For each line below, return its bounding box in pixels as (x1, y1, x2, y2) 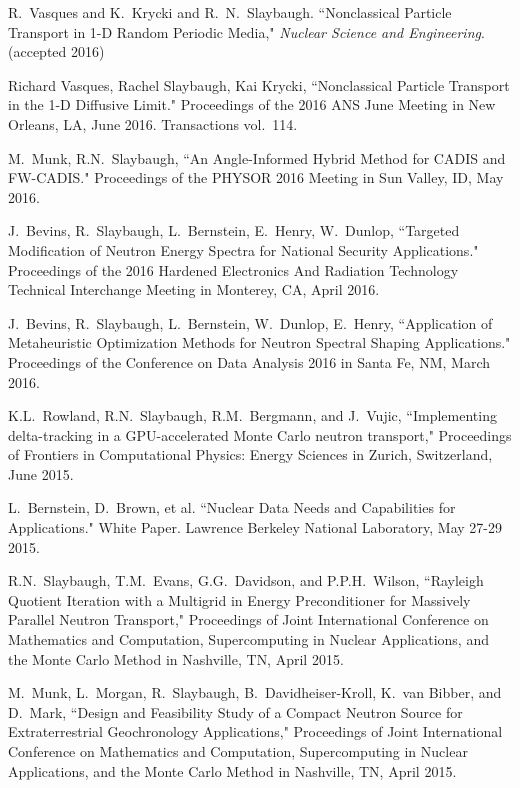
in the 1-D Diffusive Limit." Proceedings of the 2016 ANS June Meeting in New (8, 94, 496, 115)
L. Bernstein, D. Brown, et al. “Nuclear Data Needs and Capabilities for (8, 497, 456, 518)
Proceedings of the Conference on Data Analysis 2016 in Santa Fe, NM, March (8, 351, 490, 372)
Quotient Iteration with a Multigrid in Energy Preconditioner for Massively (8, 589, 471, 610)
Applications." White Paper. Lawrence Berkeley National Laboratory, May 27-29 (8, 517, 502, 538)
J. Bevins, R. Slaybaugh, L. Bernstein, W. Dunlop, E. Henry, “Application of (8, 312, 493, 333)
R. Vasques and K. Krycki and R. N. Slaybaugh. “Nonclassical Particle (8, 2, 452, 22)
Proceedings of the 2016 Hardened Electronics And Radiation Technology (8, 259, 459, 280)
